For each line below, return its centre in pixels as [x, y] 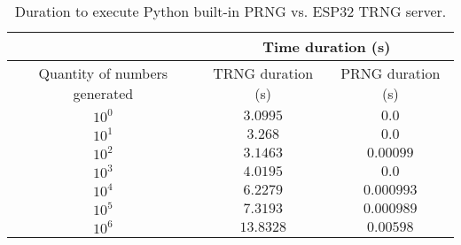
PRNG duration [391, 73]
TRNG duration [263, 73]
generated [103, 93]
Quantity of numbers [103, 73]
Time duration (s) [327, 46]
